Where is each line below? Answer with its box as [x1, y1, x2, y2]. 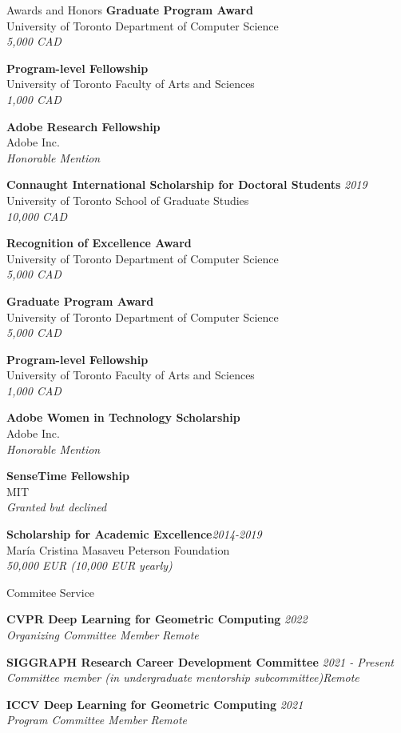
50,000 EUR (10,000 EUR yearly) [6, 557, 173, 574]
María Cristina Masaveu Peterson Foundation [6, 541, 230, 558]
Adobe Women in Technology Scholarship [6, 409, 240, 426]
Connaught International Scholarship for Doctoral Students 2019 [6, 176, 367, 193]
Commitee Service [6, 583, 95, 600]
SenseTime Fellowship [6, 467, 129, 484]
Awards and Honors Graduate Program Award [6, 2, 253, 18]
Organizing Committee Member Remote [6, 627, 199, 643]
